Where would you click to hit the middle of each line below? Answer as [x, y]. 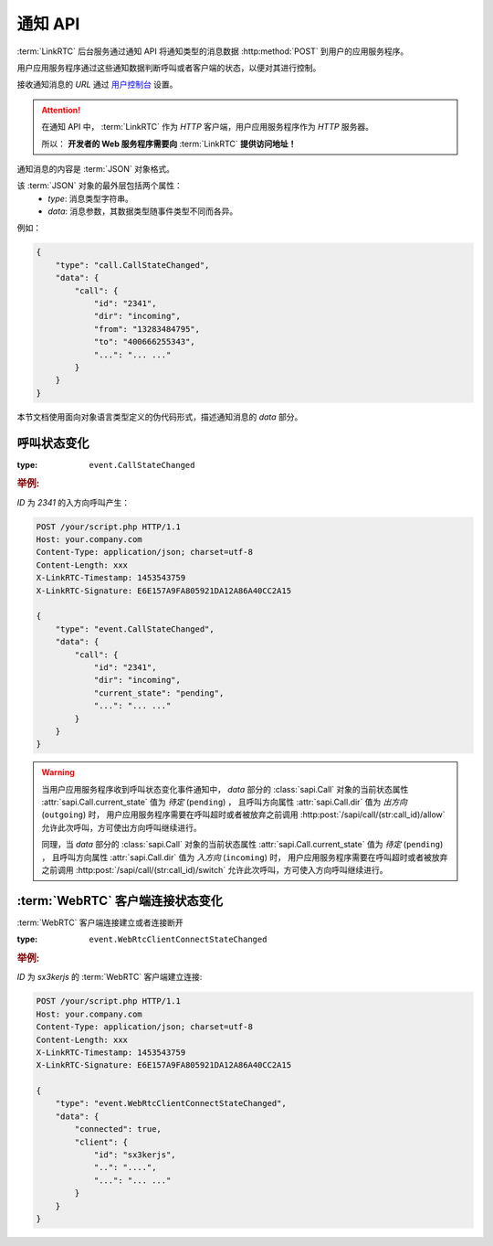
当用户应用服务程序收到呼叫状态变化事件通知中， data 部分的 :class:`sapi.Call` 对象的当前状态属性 [225, 789]
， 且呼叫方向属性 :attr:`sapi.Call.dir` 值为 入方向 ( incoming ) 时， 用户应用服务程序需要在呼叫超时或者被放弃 [245, 857]
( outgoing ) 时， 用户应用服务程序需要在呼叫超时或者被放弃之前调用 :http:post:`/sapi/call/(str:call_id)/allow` [244, 815]
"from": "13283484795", [147, 329]
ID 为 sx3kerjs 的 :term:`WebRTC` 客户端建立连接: [110, 977]
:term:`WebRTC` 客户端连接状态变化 [120, 900]
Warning [58, 772]
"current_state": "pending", [159, 693]
